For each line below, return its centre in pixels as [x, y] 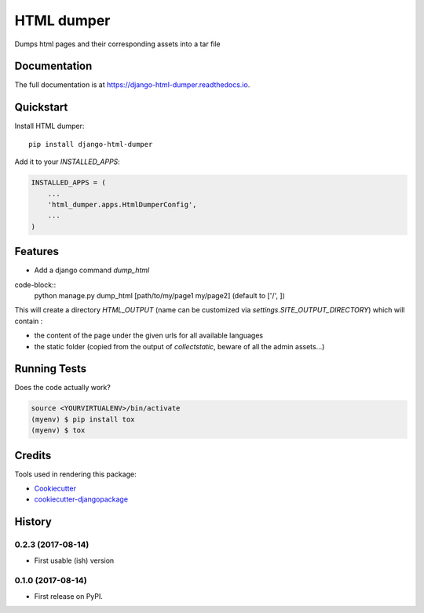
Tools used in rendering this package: [75, 474]
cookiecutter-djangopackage [81, 499]
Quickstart [41, 107]
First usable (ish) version [74, 560]
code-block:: [35, 285]
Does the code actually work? [63, 388]
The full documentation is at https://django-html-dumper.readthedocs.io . [132, 85]
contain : [29, 321]
